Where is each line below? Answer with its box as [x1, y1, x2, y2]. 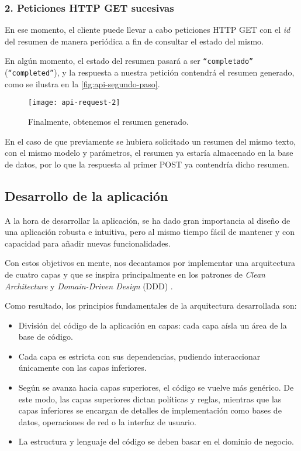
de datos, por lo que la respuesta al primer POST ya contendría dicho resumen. [5, 158, 289, 170]
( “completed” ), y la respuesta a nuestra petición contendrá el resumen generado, [5, 66, 295, 78]
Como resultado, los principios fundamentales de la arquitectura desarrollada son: [5, 299, 297, 312]
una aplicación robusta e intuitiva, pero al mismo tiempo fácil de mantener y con [5, 225, 295, 238]
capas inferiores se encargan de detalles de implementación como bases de [18, 404, 282, 416]
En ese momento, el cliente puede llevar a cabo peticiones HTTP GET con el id [5, 23, 290, 36]
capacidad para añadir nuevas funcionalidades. [5, 237, 171, 249]
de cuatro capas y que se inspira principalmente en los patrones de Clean [5, 268, 265, 280]
